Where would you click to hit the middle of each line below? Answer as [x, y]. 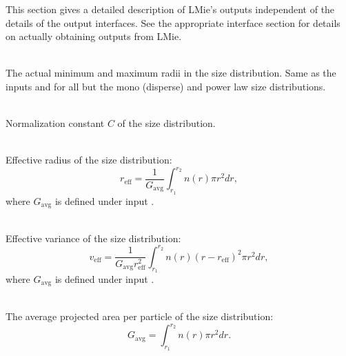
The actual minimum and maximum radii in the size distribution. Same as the [171, 73]
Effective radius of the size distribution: [89, 160]
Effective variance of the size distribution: [93, 238]
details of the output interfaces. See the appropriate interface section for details [173, 22]
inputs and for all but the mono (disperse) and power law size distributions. [166, 86]
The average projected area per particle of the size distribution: [140, 316]
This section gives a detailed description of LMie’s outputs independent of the [170, 9]
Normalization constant [55, 123]
